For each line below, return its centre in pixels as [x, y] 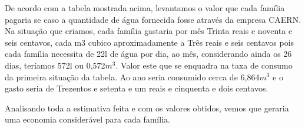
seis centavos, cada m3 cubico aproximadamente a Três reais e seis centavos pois [150, 42]
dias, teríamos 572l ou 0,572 [55, 65]
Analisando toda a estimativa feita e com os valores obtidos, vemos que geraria [147, 108]
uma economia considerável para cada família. [87, 119]
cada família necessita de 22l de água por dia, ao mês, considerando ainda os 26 [148, 54]
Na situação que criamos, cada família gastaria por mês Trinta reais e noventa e [149, 31]
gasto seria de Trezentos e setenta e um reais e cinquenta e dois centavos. [137, 88]
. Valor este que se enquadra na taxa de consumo [204, 65]
